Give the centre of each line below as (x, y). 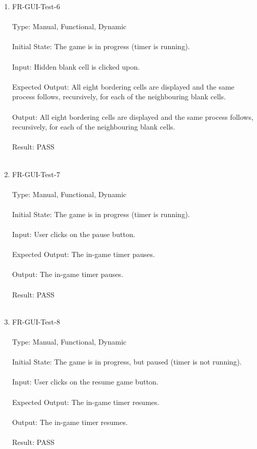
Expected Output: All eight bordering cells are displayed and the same (123, 86)
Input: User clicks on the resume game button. (85, 382)
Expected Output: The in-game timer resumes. (86, 402)
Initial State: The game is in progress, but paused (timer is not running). (127, 362)
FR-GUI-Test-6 (36, 6)
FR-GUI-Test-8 (36, 321)
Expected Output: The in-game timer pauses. (83, 254)
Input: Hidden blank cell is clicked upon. (76, 66)
